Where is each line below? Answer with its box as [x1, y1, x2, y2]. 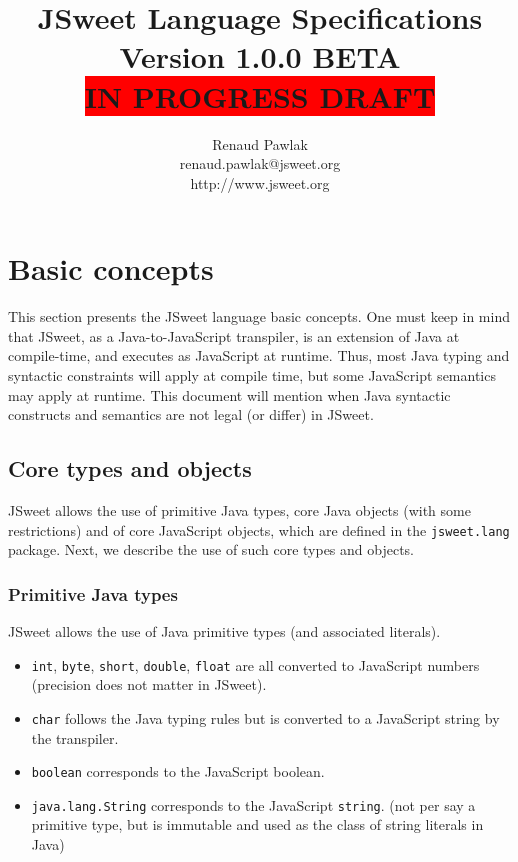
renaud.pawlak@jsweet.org [179, 153, 341, 174]
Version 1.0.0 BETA [119, 36, 401, 77]
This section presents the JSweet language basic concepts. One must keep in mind [8, 306, 510, 327]
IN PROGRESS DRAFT [84, 75, 436, 116]
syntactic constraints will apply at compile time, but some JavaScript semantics [8, 365, 496, 385]
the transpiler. [31, 727, 119, 748]
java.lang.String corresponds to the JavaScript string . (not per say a [31, 794, 476, 815]
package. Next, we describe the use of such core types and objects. [8, 539, 415, 560]
